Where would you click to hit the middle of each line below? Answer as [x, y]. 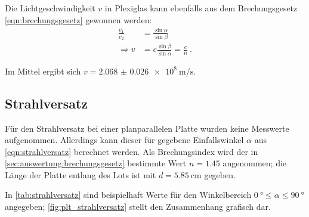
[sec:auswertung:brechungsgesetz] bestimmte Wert [96, 163]
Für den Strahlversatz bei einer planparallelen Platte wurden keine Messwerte [147, 128]
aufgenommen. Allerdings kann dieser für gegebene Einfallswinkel [124, 140]
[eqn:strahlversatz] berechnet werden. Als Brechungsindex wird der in [132, 151]
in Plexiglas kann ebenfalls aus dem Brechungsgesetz [201, 8]
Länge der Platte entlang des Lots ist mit [81, 174]
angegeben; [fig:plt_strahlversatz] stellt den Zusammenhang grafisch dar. [138, 207]
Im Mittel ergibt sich [43, 71]
